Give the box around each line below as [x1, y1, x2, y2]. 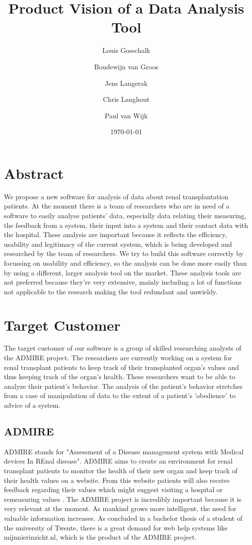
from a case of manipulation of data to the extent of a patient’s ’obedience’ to [4, 390, 235, 401]
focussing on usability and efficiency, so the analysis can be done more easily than [4, 257, 247, 268]
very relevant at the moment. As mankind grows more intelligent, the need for [4, 503, 236, 513]
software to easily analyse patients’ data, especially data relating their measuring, [4, 210, 247, 220]
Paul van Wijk [104, 110, 148, 120]
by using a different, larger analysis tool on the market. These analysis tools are [4, 267, 241, 277]
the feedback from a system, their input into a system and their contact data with [4, 220, 248, 230]
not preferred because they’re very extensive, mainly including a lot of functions [4, 277, 242, 287]
